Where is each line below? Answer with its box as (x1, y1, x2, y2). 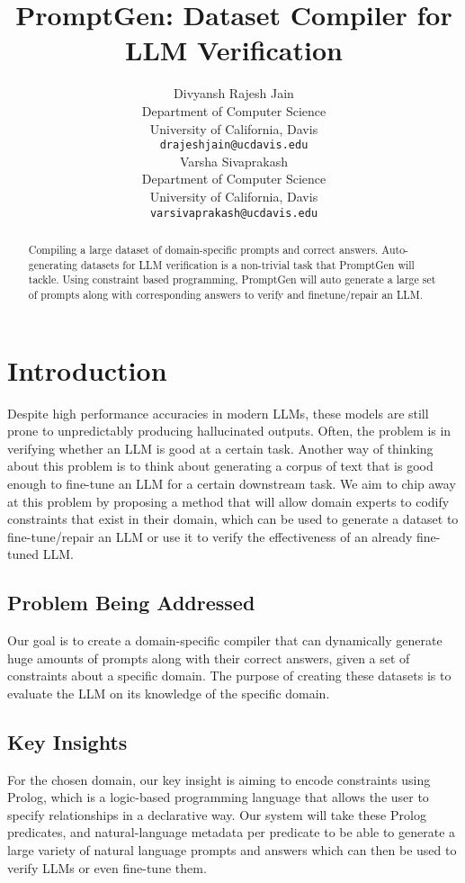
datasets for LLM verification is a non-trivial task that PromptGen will (80, 257, 415, 272)
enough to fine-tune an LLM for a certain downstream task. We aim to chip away (7, 473, 456, 492)
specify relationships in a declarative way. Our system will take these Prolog (7, 805, 426, 824)
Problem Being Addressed (7, 589, 255, 617)
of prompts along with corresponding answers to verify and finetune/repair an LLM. (28, 286, 423, 302)
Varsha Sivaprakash (179, 151, 289, 170)
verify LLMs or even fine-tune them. (7, 858, 207, 877)
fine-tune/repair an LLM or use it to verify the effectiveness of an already (7, 527, 413, 545)
